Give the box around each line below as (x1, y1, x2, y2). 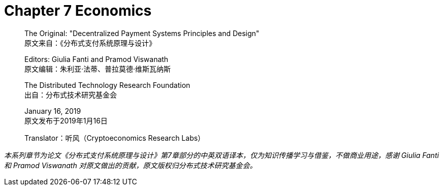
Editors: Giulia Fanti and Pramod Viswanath (24, 54, 169, 64)
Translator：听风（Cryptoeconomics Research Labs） (24, 133, 205, 142)
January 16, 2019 (24, 106, 81, 115)
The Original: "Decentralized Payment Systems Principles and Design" (24, 28, 260, 38)
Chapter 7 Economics (4, 2, 152, 19)
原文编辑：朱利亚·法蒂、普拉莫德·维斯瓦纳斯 (24, 64, 171, 73)
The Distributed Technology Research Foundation (24, 80, 191, 89)
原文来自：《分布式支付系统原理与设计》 (24, 38, 156, 47)
